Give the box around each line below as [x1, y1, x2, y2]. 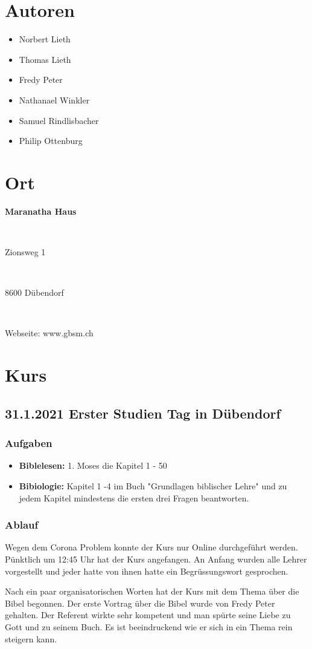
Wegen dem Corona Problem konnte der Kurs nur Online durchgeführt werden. [5, 541, 298, 553]
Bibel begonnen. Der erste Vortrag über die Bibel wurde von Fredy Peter [5, 596, 275, 609]
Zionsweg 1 [5, 246, 46, 258]
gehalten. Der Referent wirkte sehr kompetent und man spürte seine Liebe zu [5, 608, 291, 621]
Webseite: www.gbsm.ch [5, 327, 94, 339]
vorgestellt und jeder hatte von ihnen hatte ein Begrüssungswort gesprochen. [5, 564, 288, 577]
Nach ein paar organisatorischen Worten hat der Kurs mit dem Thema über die [5, 585, 299, 598]
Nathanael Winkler [19, 93, 90, 106]
